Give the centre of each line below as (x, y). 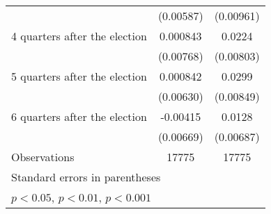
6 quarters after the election (79, 116)
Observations (43, 157)
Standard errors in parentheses (86, 177)
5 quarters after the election (79, 76)
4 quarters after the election (79, 36)
